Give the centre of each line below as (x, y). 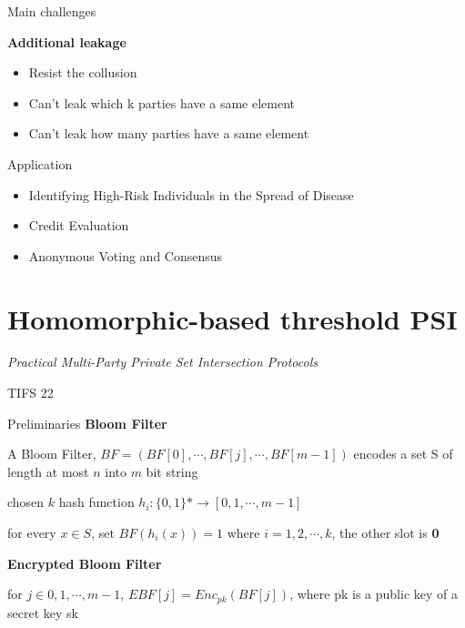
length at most (48, 471)
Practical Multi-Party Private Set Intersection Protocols (162, 362)
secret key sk (43, 612)
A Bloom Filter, (52, 454)
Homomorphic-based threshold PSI (232, 318)
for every (32, 533)
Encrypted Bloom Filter (85, 563)
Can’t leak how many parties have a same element (169, 133)
